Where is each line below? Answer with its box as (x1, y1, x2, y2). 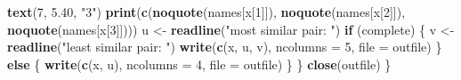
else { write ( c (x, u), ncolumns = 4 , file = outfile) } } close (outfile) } (7, 54, 392, 73)
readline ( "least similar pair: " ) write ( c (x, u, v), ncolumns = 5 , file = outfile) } (7, 37, 442, 56)
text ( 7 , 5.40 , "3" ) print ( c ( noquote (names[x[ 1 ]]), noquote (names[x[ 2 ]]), (7, 3, 406, 20)
